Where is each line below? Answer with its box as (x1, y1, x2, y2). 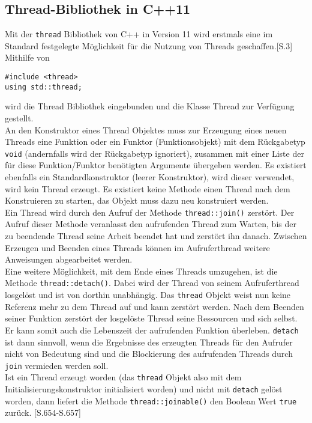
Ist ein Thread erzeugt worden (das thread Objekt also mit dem (5, 371, 242, 383)
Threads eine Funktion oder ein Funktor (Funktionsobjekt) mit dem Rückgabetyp (5, 135, 305, 148)
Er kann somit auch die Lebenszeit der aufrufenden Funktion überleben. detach (5, 323, 299, 336)
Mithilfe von (5, 51, 50, 64)
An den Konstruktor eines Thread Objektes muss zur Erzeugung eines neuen (5, 123, 287, 136)
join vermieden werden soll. (5, 359, 109, 371)
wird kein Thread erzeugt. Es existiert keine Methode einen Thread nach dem (5, 182, 290, 195)
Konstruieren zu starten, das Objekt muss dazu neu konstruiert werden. (5, 194, 269, 207)
